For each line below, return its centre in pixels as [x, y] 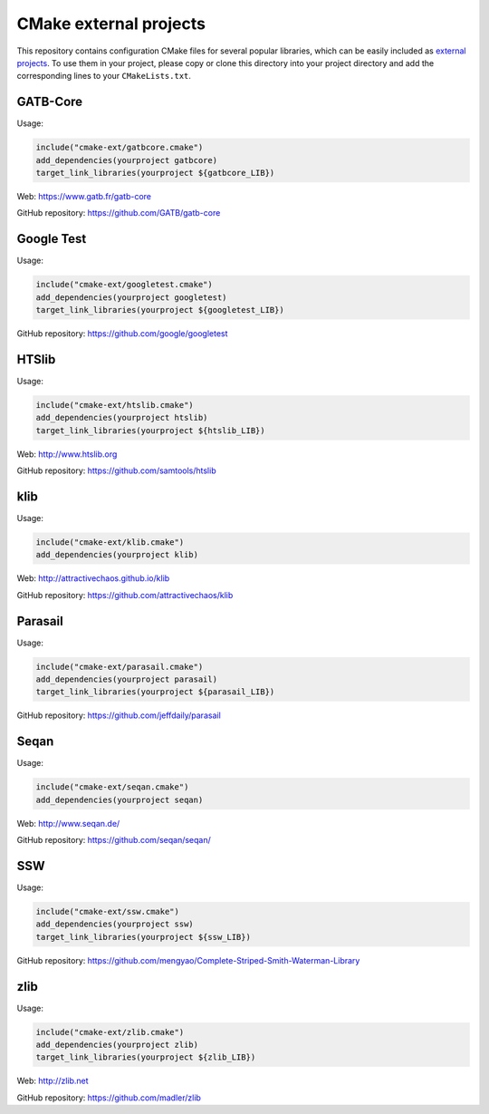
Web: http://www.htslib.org [67, 454]
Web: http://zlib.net [53, 1081]
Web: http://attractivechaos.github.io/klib [93, 578]
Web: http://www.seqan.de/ [68, 823]
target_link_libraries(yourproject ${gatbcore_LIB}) [155, 173]
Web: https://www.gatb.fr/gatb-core [84, 196]
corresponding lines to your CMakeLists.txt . [104, 76]
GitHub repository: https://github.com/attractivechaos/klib [125, 595]
